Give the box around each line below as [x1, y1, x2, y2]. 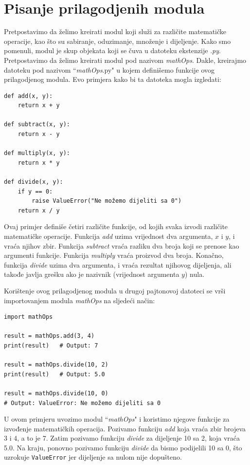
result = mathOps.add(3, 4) [4, 332, 95, 340]
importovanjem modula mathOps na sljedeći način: [4, 295, 155, 305]
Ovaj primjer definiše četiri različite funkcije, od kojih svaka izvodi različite [4, 221, 228, 232]
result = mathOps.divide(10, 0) [4, 389, 108, 397]
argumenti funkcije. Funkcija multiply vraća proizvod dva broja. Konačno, [4, 250, 224, 260]
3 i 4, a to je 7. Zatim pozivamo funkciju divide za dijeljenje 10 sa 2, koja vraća [4, 433, 240, 443]
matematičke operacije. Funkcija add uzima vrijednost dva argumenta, [4, 231, 213, 241]
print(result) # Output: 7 [4, 342, 98, 349]
